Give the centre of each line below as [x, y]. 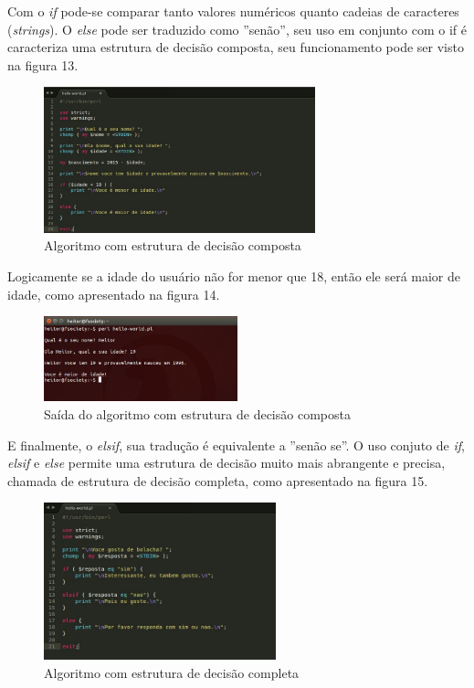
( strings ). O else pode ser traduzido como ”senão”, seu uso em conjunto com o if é [237, 29]
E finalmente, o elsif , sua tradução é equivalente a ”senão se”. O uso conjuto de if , [236, 445]
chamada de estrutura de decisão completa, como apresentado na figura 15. [218, 480]
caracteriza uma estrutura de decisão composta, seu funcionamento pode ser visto [236, 47]
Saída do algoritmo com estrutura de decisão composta [197, 414]
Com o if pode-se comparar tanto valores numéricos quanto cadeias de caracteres [233, 11]
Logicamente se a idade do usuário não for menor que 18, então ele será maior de [234, 276]
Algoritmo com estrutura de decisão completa [172, 672]
